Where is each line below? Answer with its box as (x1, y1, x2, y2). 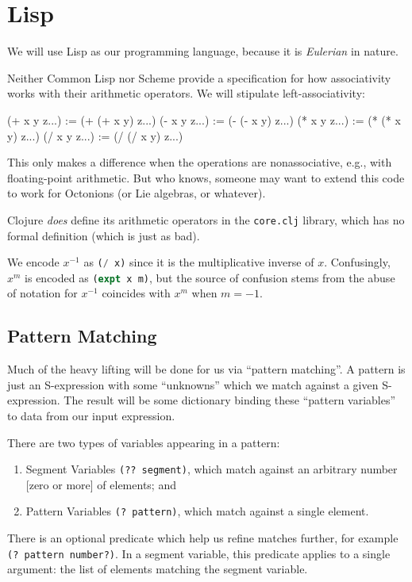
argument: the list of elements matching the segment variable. (7, 561, 308, 577)
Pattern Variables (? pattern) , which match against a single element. (25, 503, 369, 519)
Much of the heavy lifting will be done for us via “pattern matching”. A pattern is (7, 361, 406, 377)
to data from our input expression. (7, 408, 175, 424)
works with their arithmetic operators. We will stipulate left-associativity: (7, 85, 365, 101)
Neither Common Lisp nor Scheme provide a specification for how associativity (7, 69, 391, 86)
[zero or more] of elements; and (25, 476, 176, 492)
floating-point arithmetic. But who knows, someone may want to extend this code (7, 169, 405, 186)
